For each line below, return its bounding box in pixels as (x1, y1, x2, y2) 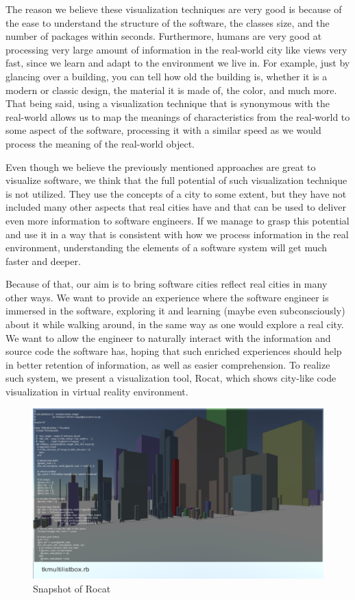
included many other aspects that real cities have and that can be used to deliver (5, 200, 347, 214)
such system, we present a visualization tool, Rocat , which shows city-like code (5, 371, 336, 385)
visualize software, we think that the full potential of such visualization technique (5, 173, 347, 187)
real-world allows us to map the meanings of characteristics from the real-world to (5, 109, 350, 124)
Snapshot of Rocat (33, 581, 111, 595)
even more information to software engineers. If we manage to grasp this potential (5, 213, 350, 227)
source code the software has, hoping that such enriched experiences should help (5, 344, 342, 358)
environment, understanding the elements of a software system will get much (5, 240, 328, 255)
